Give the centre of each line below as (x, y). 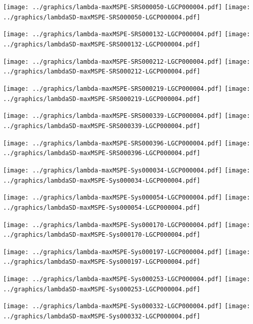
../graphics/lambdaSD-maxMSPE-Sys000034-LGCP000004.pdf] (102, 180)
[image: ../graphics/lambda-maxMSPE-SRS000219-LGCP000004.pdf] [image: (127, 89)
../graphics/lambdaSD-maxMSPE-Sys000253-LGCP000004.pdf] (102, 289)
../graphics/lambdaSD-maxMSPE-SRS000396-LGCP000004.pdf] (102, 153)
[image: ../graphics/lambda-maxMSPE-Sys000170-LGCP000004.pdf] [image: (127, 225)
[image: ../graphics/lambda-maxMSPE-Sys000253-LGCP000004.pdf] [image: (127, 279)
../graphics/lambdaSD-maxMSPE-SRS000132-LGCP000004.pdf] (102, 44)
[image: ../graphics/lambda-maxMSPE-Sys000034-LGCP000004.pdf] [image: (127, 170)
